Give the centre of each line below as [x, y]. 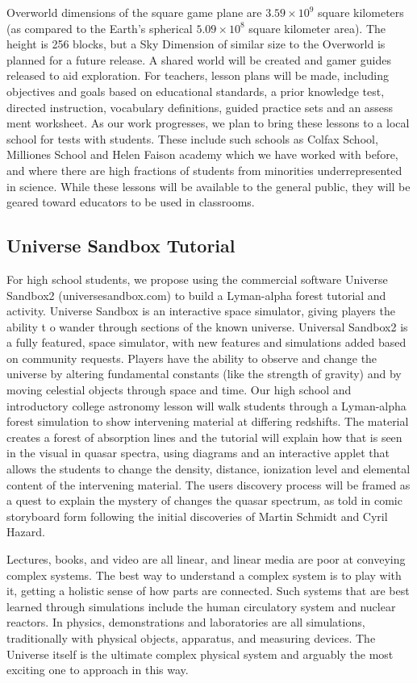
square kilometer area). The [317, 28]
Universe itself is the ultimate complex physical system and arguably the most [200, 654]
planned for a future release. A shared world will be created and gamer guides [199, 59]
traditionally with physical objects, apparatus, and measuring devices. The [191, 637]
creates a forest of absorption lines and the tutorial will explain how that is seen [204, 437]
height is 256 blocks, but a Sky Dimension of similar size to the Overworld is [196, 44]
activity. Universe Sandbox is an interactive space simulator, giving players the [201, 311]
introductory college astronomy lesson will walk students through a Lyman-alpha [206, 405]
